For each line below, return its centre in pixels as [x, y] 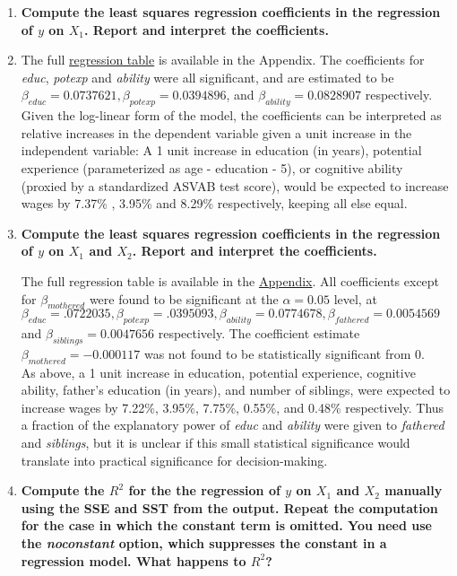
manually [414, 490]
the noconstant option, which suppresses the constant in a [204, 543]
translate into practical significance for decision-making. [174, 460]
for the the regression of [204, 490]
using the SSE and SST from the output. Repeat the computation [229, 507]
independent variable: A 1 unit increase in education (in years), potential [221, 150]
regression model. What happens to [134, 560]
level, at [355, 298]
